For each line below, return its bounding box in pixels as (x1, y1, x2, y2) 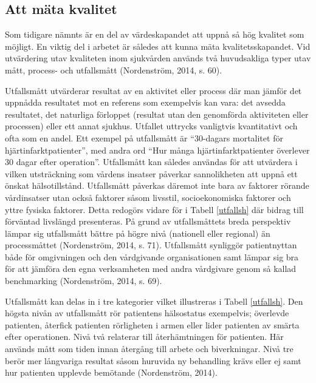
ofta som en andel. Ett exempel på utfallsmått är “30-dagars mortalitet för (5, 131, 283, 144)
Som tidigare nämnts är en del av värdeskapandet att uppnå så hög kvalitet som (5, 28, 304, 41)
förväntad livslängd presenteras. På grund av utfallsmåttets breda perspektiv (5, 215, 291, 228)
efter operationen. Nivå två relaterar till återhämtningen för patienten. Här (5, 330, 284, 343)
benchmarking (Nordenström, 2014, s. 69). (5, 274, 162, 287)
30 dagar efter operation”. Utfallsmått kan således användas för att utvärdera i (5, 155, 298, 168)
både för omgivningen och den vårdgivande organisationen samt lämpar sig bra (5, 250, 299, 263)
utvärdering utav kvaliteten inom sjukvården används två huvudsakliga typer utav (5, 52, 311, 64)
